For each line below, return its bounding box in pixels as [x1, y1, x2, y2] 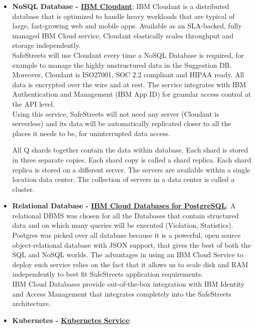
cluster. [12, 183, 35, 194]
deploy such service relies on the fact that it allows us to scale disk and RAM [12, 259, 249, 269]
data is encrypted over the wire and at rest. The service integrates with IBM [12, 79, 247, 89]
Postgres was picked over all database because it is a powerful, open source [12, 230, 241, 240]
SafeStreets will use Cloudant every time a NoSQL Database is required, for [12, 49, 244, 60]
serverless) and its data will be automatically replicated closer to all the [12, 118, 231, 129]
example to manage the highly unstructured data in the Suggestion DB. [12, 59, 232, 70]
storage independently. [12, 40, 81, 50]
